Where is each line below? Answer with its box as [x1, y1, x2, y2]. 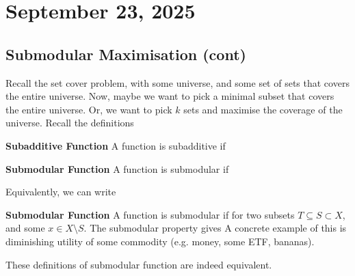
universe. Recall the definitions [5, 115, 134, 130]
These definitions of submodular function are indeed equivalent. [5, 257, 272, 271]
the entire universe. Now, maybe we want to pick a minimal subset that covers [5, 89, 334, 103]
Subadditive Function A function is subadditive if [5, 138, 226, 152]
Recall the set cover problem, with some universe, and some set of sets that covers [5, 75, 350, 89]
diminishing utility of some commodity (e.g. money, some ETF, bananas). [5, 234, 315, 248]
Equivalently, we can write [5, 184, 116, 199]
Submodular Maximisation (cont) [5, 43, 246, 64]
